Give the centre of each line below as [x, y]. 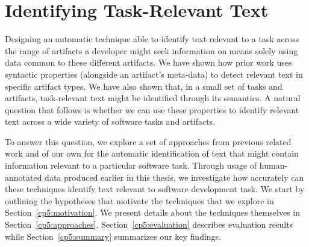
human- [273, 165]
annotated [23, 177]
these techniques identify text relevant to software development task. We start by [155, 189]
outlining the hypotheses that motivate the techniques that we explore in [139, 200]
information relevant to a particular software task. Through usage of [131, 165]
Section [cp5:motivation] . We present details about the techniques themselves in [153, 212]
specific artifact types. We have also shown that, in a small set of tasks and [144, 86]
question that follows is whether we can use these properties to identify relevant [152, 109]
